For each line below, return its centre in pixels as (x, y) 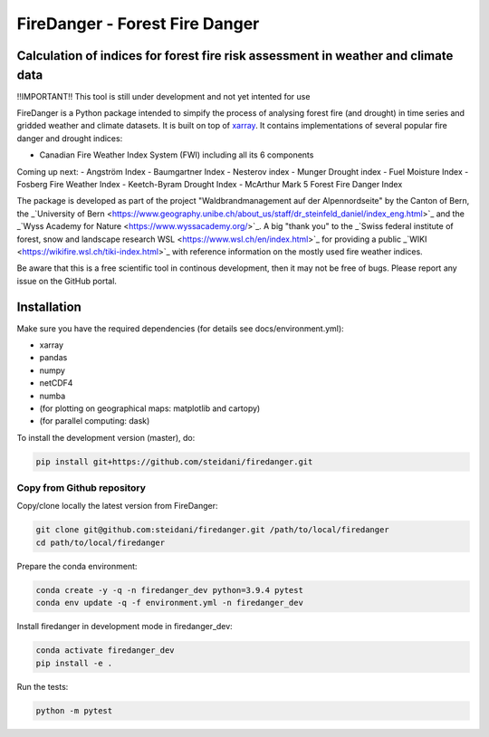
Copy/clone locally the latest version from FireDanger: (117, 506)
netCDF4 (56, 383)
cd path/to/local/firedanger (101, 542)
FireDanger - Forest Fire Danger (138, 24)
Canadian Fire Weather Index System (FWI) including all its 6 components (177, 155)
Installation (49, 306)
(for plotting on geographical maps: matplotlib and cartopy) (150, 408)
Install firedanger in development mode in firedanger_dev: (125, 627)
